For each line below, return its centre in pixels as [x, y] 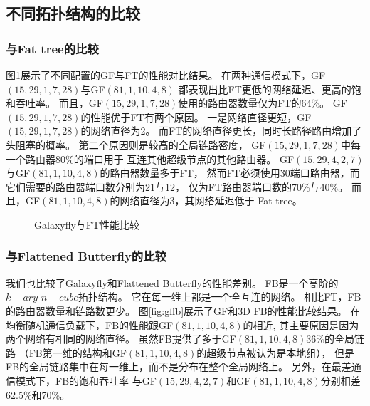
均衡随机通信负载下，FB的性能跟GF [90, 324]
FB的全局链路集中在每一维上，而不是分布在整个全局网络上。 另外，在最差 [179, 366]
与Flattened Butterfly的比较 [86, 256]
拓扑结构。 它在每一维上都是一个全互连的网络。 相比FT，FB [220, 297]
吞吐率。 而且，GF [59, 103]
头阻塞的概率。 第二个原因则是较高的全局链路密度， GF [136, 144]
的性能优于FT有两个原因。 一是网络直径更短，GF [196, 116]
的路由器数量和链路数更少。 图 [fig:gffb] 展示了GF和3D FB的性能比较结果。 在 [183, 310]
